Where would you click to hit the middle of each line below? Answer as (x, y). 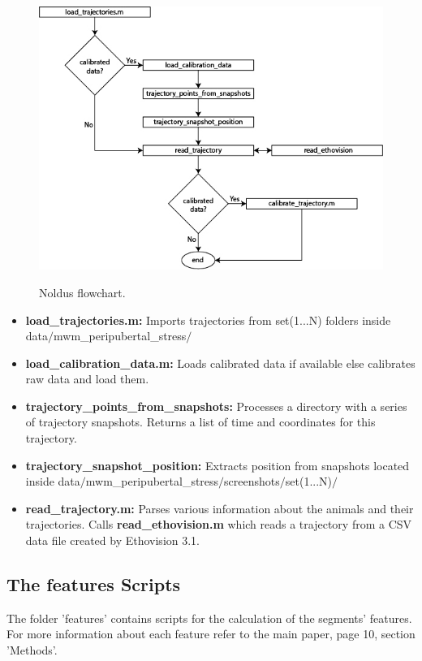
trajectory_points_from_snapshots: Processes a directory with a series (216, 406)
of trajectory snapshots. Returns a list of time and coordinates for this (200, 422)
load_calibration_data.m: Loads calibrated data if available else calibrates (220, 363)
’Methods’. (32, 650)
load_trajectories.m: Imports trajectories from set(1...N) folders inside (208, 320)
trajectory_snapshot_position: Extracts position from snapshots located (217, 465)
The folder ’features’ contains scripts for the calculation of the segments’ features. (209, 618)
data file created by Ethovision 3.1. (113, 540)
